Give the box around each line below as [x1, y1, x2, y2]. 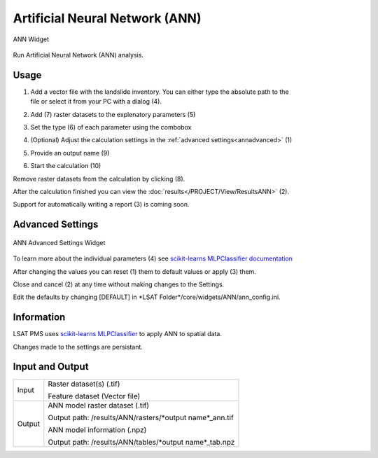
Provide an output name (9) [30, 148, 110, 157]
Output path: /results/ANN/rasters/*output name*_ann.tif [48, 412, 234, 422]
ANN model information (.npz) [48, 424, 147, 434]
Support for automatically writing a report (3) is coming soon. [13, 200, 190, 209]
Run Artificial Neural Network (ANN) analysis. [13, 50, 143, 59]
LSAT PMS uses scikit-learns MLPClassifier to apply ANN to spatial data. [13, 330, 222, 338]
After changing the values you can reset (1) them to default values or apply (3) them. [13, 267, 257, 276]
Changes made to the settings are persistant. [13, 342, 143, 351]
